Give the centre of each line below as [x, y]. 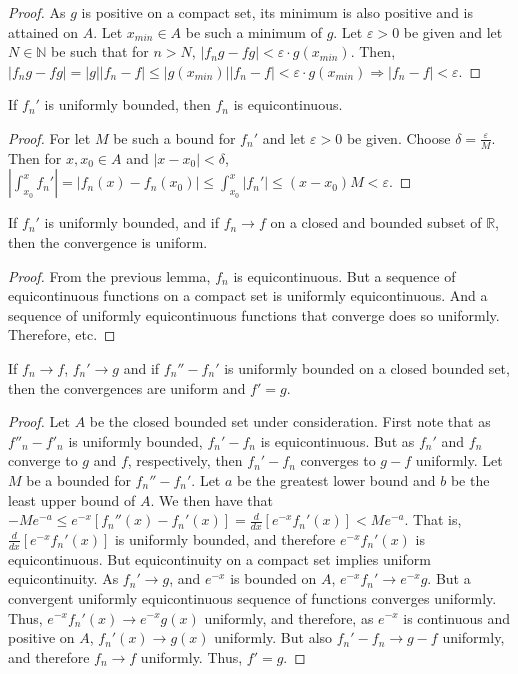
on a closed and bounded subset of [376, 222]
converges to [338, 460]
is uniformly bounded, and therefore [225, 538]
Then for [35, 157]
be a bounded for [78, 479]
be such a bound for [174, 137]
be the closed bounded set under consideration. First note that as [290, 421]
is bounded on [273, 578]
